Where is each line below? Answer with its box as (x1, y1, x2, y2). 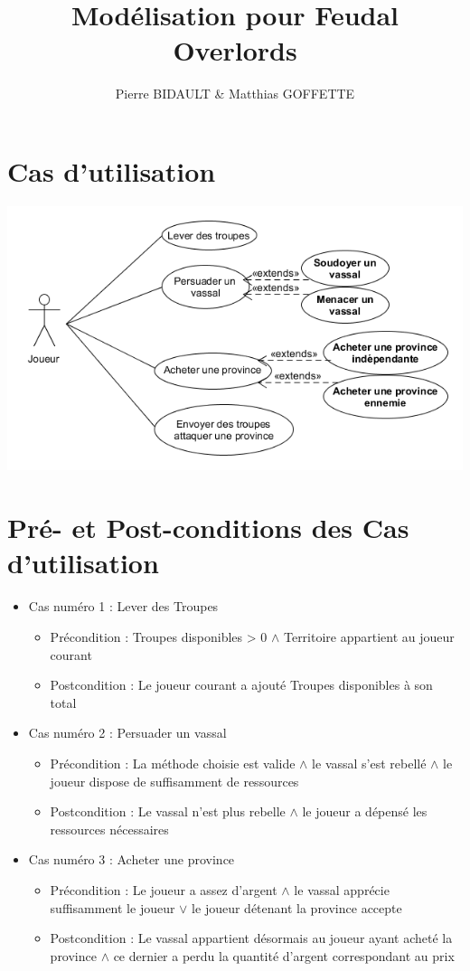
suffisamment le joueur (50, 898, 175, 917)
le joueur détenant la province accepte (192, 898, 402, 917)
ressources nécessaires (50, 819, 169, 838)
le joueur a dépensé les (302, 802, 428, 821)
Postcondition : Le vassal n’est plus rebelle (50, 802, 286, 821)
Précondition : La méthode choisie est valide (50, 753, 296, 772)
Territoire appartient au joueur (283, 627, 455, 646)
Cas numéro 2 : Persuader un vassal (28, 723, 227, 742)
